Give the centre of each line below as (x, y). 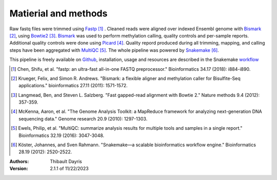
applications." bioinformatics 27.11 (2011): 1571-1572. (73, 86)
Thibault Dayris (66, 161)
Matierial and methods (58, 13)
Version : (19, 169)
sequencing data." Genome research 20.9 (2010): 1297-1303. (83, 118)
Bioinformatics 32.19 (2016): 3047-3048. (62, 135)
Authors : (19, 161)
